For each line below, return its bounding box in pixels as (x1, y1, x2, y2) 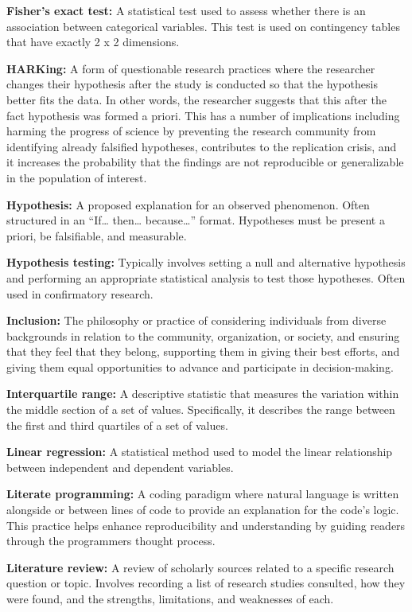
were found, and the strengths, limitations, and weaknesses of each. (6, 591, 334, 606)
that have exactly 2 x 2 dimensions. (6, 33, 180, 50)
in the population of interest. (6, 169, 147, 185)
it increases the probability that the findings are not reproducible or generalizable (6, 154, 404, 170)
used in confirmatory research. (6, 285, 154, 302)
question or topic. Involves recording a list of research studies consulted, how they (6, 575, 406, 591)
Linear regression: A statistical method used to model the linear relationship (6, 443, 393, 460)
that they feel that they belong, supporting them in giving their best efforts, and (6, 343, 400, 360)
